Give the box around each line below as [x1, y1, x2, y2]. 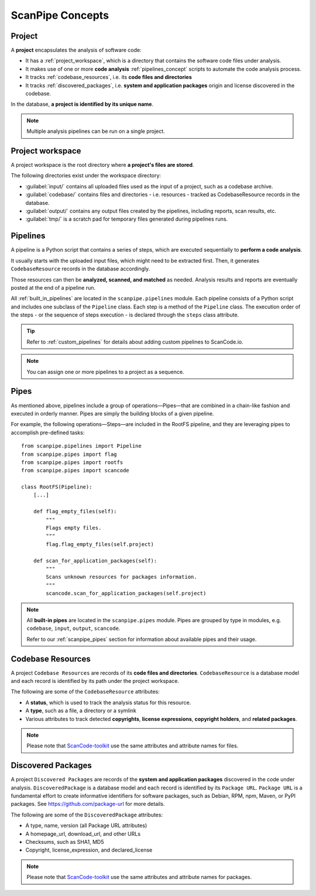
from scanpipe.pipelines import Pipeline [21, 442, 142, 449]
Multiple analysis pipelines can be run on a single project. [26, 128, 165, 135]
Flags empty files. [46, 524, 102, 531]
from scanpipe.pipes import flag [21, 451, 117, 458]
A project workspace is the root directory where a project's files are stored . [11, 162, 194, 169]
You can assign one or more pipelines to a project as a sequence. [26, 368, 184, 375]
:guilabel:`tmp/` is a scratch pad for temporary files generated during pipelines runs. [25, 215, 228, 222]
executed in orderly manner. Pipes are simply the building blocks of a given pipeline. [11, 410, 214, 417]
